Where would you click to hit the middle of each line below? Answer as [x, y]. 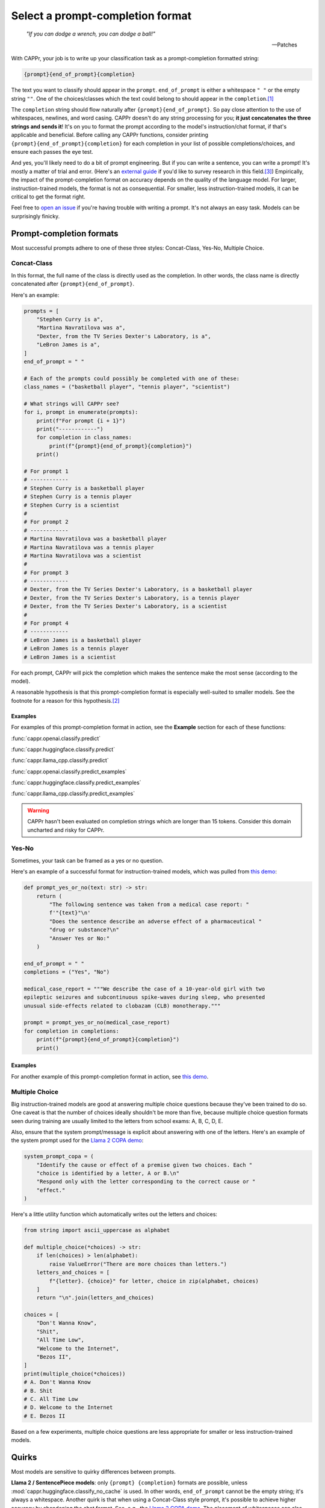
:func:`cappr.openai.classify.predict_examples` [69, 771]
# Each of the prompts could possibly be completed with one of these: [132, 378]
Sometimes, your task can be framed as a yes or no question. [87, 860]
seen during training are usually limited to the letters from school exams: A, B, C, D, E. [117, 1121]
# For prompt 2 [46, 522]
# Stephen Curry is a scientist [72, 505]
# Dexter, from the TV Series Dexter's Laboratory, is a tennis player [132, 598]
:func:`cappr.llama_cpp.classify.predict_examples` [73, 794]
